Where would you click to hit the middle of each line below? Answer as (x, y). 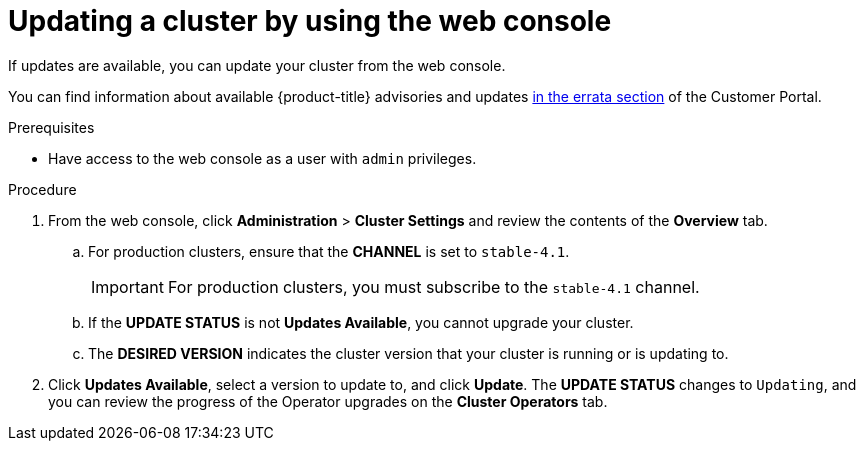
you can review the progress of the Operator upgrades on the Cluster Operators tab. (328, 401)
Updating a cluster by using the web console (310, 21)
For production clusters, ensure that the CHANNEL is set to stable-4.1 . (329, 251)
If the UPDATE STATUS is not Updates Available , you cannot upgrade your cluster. (361, 322)
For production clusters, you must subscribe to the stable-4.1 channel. (433, 286)
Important (127, 286)
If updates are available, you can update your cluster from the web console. (257, 65)
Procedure (42, 189)
